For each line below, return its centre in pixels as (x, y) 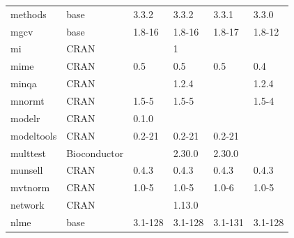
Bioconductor (95, 153)
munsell (27, 170)
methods (29, 14)
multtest (29, 153)
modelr (25, 118)
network (28, 205)
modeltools (34, 135)
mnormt (28, 100)
